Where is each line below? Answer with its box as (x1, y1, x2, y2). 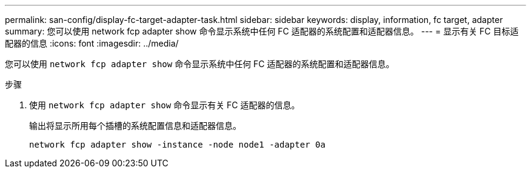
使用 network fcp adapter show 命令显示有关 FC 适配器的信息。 (29, 100, 300, 110)
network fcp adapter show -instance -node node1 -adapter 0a (29, 140, 326, 149)
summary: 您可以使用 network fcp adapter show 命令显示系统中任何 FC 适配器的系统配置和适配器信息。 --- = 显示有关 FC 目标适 (5, 26, 519, 36)
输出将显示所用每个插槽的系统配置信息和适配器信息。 (29, 120, 241, 131)
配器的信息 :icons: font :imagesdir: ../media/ (5, 38, 179, 48)
